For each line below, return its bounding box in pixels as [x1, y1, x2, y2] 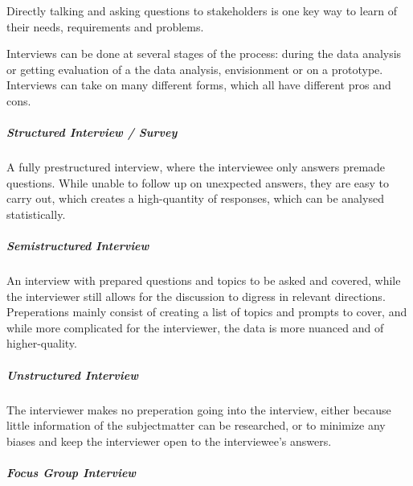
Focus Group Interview [6, 463, 137, 480]
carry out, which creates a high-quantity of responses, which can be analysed [6, 190, 384, 207]
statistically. [6, 205, 66, 222]
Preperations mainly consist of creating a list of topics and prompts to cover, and [6, 303, 407, 320]
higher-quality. [6, 335, 77, 352]
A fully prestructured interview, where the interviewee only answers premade [6, 159, 386, 175]
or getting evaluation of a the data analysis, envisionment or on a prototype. [6, 60, 383, 77]
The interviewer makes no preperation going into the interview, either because [6, 401, 391, 418]
